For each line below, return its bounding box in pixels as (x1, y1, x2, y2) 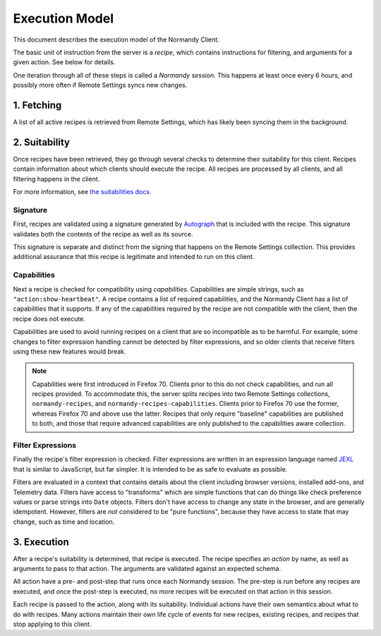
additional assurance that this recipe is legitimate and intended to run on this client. (13, 253, 255, 261)
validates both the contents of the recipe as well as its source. (13, 229, 193, 238)
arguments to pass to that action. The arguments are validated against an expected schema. (13, 565, 282, 573)
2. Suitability (13, 136, 71, 148)
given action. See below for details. (13, 58, 116, 66)
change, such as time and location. (13, 517, 115, 526)
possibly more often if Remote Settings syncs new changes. (13, 81, 188, 90)
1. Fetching (13, 99, 62, 111)
